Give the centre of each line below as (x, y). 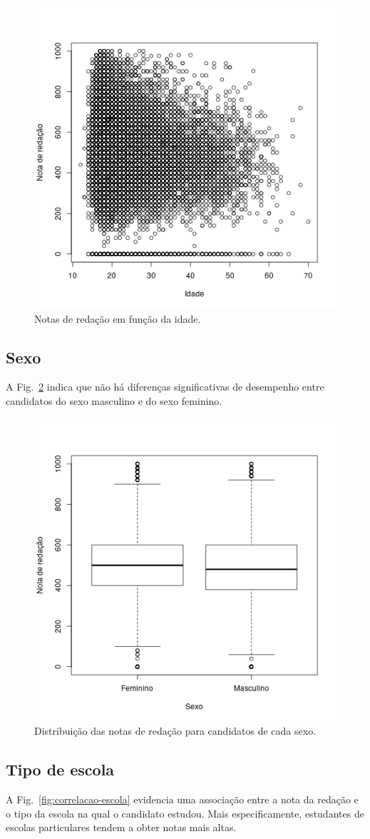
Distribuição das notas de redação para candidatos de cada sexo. (175, 731)
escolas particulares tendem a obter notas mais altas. (121, 827)
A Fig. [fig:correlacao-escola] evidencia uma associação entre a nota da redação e (182, 799)
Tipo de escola (60, 769)
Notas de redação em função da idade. (118, 318)
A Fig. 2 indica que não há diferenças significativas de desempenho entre (165, 387)
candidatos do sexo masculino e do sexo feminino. (114, 400)
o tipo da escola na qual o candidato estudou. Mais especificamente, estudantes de (185, 813)
